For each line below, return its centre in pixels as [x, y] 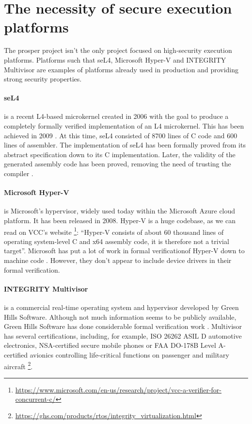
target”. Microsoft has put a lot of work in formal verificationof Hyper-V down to [124, 251]
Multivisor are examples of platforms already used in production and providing [121, 69]
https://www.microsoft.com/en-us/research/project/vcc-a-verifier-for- [118, 389]
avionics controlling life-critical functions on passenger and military [129, 355]
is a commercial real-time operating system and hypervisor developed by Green [121, 307]
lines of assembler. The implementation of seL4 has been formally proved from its [125, 145]
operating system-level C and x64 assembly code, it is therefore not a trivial [117, 241]
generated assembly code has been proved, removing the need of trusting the [118, 164]
